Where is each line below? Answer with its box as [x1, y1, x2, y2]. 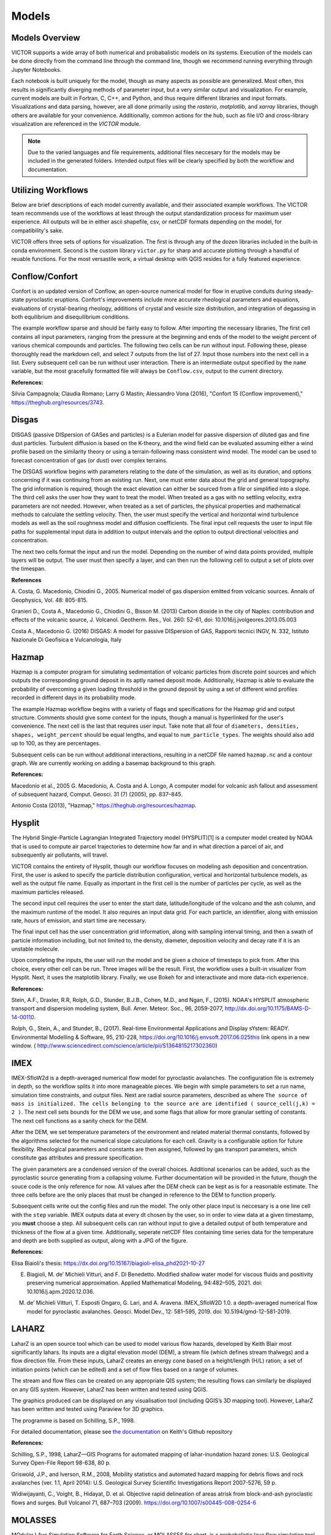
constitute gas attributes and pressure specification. [11, 1154, 143, 1162]
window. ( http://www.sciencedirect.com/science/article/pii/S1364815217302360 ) [11, 1041, 218, 1049]
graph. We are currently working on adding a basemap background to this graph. [11, 759, 216, 767]
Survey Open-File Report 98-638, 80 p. [11, 1459, 111, 1467]
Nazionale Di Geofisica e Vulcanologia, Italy [11, 636, 122, 643]
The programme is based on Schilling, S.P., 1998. [11, 1416, 135, 1424]
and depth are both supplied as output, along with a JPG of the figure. [11, 1237, 188, 1244]
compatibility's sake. [11, 227, 64, 234]
